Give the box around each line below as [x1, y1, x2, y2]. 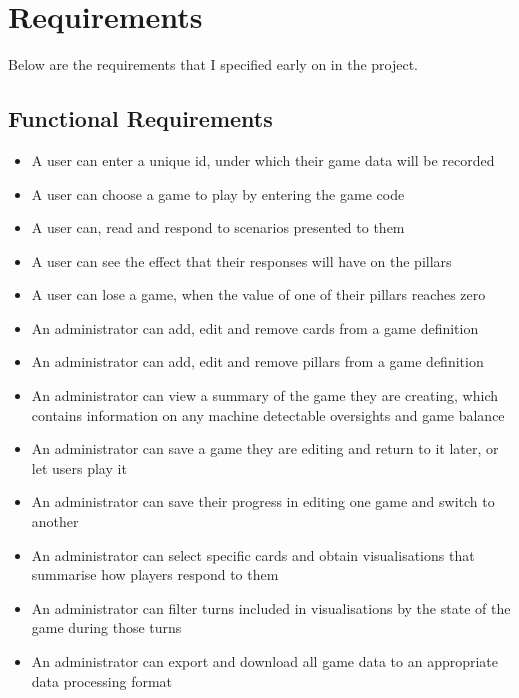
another [31, 511, 79, 532]
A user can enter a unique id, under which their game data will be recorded [31, 149, 495, 170]
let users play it [31, 457, 127, 478]
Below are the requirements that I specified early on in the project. [8, 54, 419, 75]
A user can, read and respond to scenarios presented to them [31, 217, 405, 238]
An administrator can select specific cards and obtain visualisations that [31, 544, 475, 565]
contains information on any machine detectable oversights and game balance [31, 404, 505, 425]
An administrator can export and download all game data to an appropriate [31, 651, 499, 672]
